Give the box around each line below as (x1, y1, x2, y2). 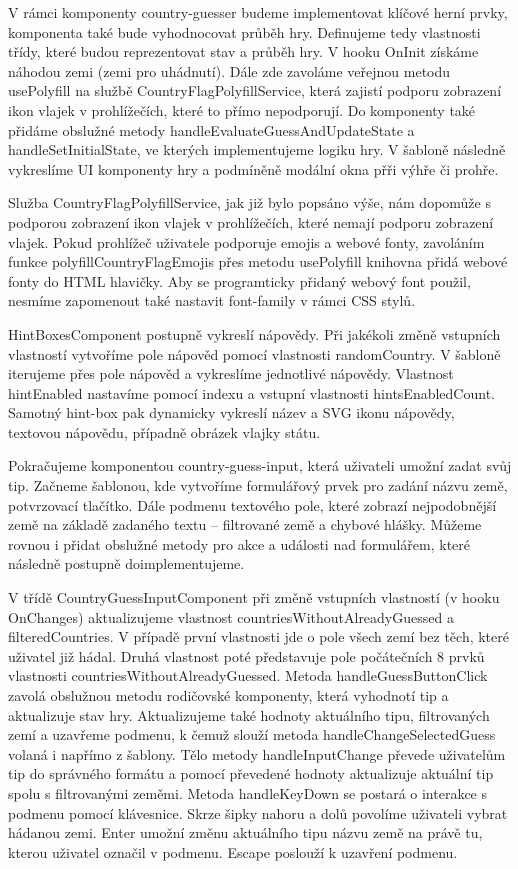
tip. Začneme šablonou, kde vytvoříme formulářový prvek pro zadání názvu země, (8, 475, 508, 496)
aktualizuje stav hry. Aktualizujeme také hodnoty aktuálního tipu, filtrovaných (8, 704, 490, 725)
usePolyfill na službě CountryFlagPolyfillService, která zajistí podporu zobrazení (8, 80, 502, 101)
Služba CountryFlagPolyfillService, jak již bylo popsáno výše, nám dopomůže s (8, 192, 491, 213)
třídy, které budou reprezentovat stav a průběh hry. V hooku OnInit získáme (8, 41, 479, 62)
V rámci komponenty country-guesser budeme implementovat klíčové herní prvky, (8, 2, 508, 22)
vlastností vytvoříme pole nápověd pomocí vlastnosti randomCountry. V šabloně (8, 343, 501, 364)
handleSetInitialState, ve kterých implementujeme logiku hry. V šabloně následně (8, 139, 506, 160)
